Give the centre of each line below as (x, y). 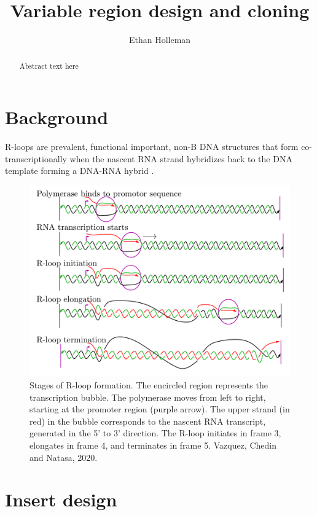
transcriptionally (36, 158)
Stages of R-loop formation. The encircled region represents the (149, 385)
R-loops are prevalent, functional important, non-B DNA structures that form (152, 147)
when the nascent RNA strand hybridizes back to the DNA (181, 158)
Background (57, 117)
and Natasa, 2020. (64, 457)
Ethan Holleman (160, 40)
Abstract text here (49, 65)
